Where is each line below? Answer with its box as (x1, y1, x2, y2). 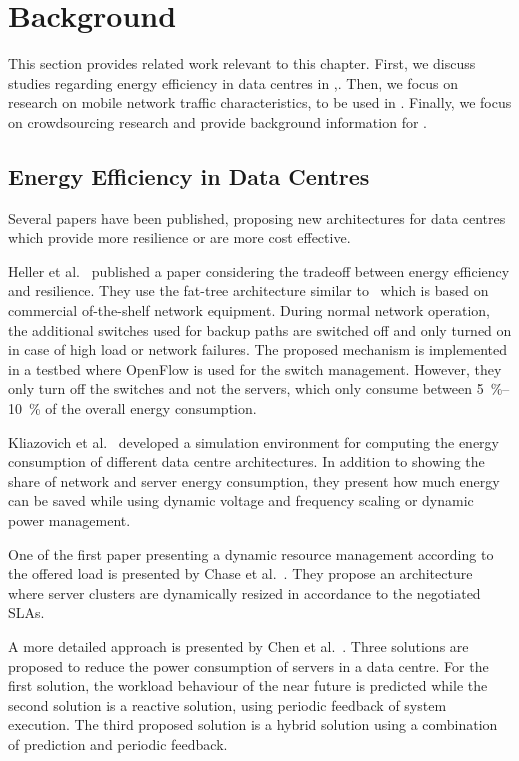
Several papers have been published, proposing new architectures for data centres (8, 207, 506, 228)
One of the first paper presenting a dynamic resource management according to (8, 543, 494, 564)
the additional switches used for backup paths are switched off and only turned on (8, 319, 512, 340)
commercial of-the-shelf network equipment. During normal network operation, (8, 300, 490, 321)
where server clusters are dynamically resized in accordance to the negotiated (8, 582, 481, 603)
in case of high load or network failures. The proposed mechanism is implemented (8, 339, 508, 360)
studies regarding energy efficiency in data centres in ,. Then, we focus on (8, 72, 458, 93)
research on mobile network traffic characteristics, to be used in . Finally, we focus (8, 92, 512, 113)
